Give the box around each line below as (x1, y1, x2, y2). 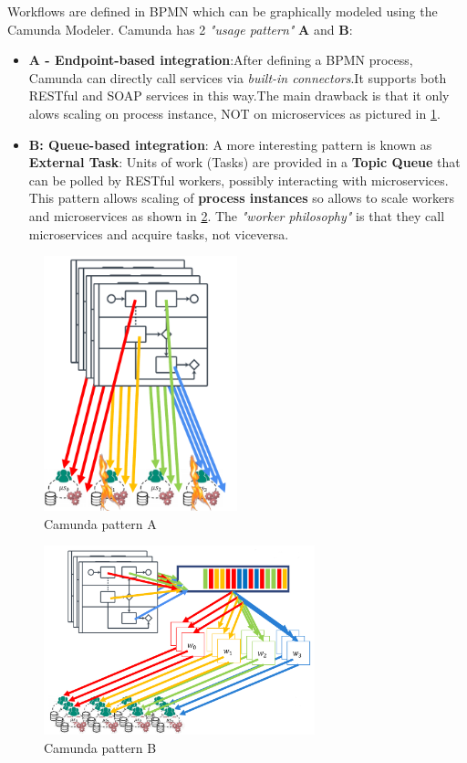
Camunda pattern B (44, 738, 157, 758)
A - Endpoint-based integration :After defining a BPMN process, (28, 50, 413, 69)
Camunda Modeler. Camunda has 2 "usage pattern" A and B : (7, 19, 353, 38)
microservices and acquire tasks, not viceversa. (28, 224, 289, 243)
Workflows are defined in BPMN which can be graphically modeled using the (7, 2, 438, 20)
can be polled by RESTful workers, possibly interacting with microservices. (28, 170, 449, 189)
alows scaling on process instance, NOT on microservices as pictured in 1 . (28, 103, 441, 122)
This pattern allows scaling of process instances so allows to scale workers (28, 188, 455, 207)
